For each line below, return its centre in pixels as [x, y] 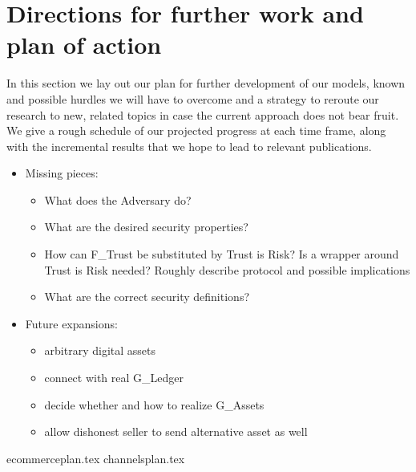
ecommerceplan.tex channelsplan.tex [96, 458]
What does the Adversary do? [118, 199]
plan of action [84, 45]
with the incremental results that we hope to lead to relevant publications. [189, 146]
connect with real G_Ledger [114, 378]
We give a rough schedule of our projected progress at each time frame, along [196, 130]
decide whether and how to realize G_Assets [154, 404]
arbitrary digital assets [100, 350]
